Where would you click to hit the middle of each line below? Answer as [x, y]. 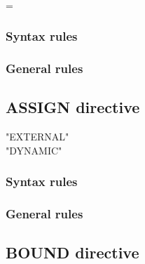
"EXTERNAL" [37, 137]
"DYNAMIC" [34, 150]
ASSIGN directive [73, 107]
